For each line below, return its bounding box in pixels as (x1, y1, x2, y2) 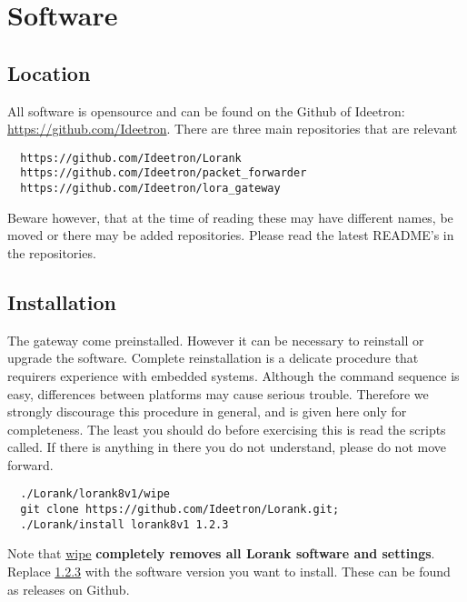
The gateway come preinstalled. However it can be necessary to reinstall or (7, 330, 424, 349)
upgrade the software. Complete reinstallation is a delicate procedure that (7, 348, 419, 367)
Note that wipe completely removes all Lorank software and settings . (7, 544, 435, 563)
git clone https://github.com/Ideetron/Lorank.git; (20, 503, 340, 517)
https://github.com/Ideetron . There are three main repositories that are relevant (7, 119, 458, 138)
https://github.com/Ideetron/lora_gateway (20, 182, 281, 196)
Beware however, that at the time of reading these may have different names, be (7, 207, 453, 226)
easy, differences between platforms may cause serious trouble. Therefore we (7, 384, 429, 403)
